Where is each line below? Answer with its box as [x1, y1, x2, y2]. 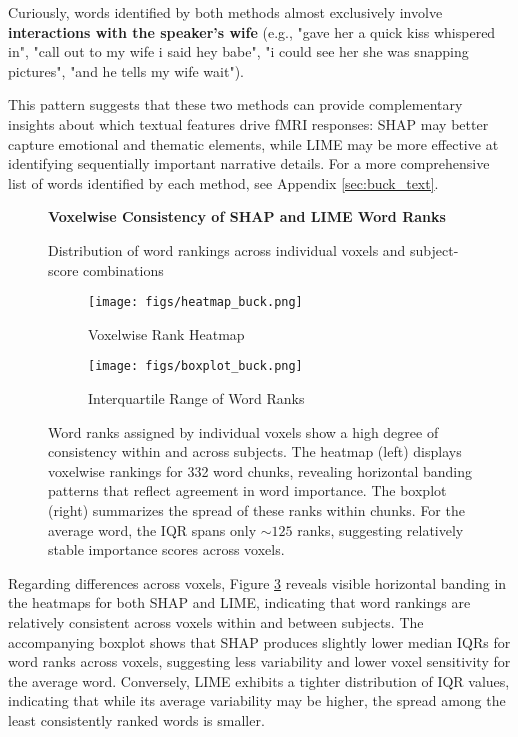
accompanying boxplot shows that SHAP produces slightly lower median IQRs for [8, 631, 511, 652]
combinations [83, 259, 164, 280]
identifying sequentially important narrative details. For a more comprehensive [8, 153, 490, 174]
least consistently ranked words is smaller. [8, 709, 265, 730]
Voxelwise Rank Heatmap [88, 323, 245, 344]
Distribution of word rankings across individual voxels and [48, 239, 406, 260]
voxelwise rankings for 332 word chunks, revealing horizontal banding [48, 460, 472, 481]
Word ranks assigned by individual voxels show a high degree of [48, 421, 439, 442]
